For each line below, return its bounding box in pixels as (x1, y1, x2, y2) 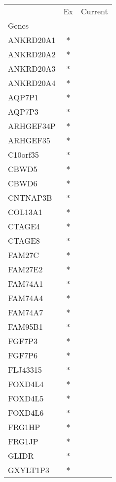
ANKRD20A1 (8, 34, 56, 45)
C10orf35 (8, 149, 39, 160)
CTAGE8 (8, 235, 40, 246)
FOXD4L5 (8, 393, 44, 404)
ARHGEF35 (8, 134, 50, 146)
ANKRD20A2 (8, 48, 56, 60)
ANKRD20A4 (8, 77, 56, 88)
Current (80, 5, 108, 17)
